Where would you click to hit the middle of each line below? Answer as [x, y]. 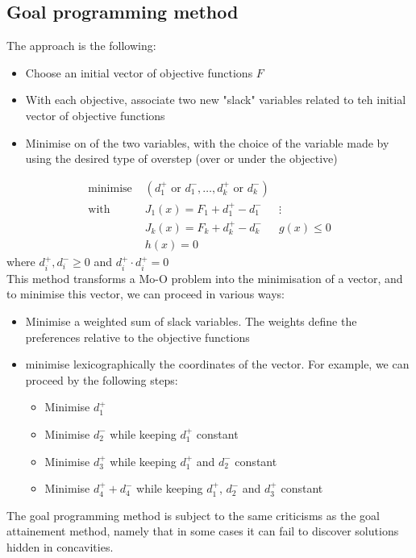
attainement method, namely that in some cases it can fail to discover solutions [203, 531]
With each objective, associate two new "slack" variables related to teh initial [216, 100]
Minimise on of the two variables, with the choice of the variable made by [207, 142]
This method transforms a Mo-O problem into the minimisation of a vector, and [205, 278]
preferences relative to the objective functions [137, 337]
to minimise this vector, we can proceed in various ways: [146, 294]
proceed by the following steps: [102, 379]
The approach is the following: [81, 46]
